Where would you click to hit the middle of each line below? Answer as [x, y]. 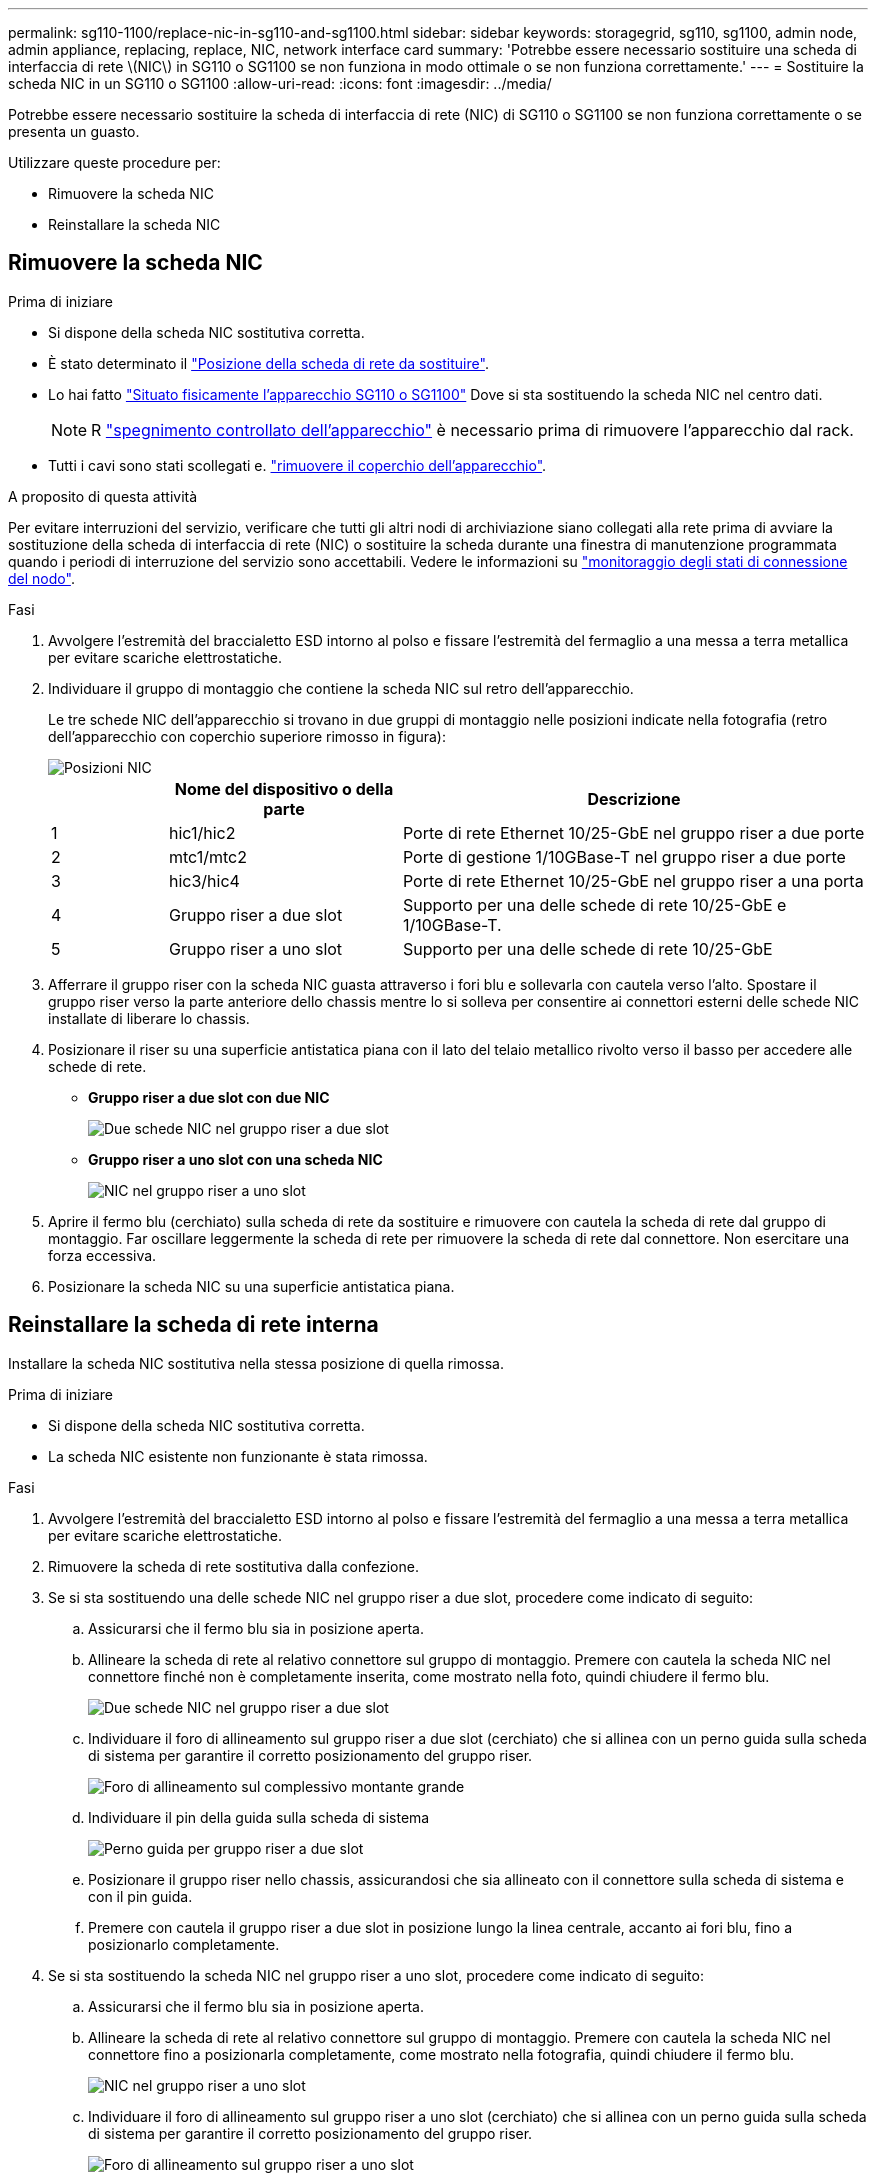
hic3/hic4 [204, 880]
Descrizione [634, 798]
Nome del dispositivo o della [284, 788]
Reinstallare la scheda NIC [134, 224]
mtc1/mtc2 [207, 856]
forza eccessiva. [102, 1255]
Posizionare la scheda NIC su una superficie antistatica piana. [251, 1286]
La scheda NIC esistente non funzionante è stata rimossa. [238, 1456]
